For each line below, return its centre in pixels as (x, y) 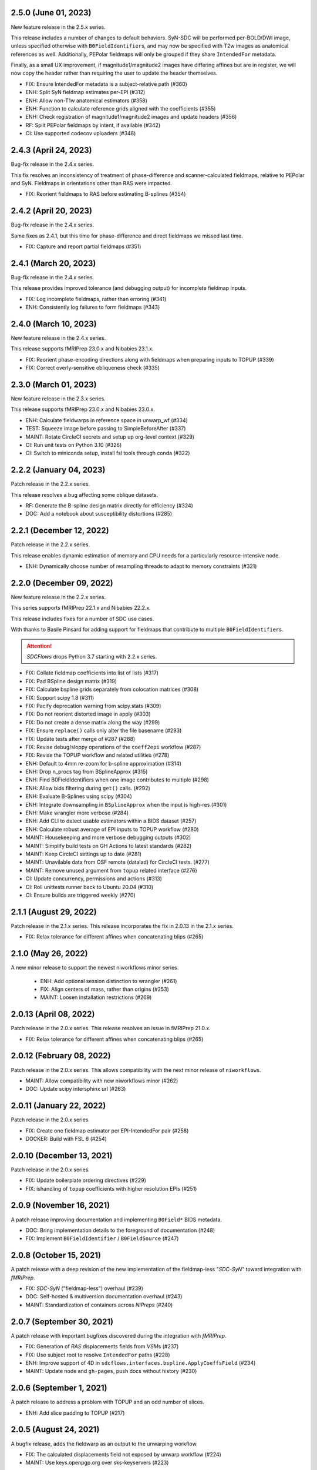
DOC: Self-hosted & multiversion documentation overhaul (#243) (104, 1297)
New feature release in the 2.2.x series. (58, 597)
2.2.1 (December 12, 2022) (60, 531)
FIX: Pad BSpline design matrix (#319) (71, 681)
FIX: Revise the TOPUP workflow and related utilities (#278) (97, 755)
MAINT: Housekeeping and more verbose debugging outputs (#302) (108, 837)
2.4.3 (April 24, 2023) (51, 150)
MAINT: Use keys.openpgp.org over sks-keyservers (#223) (97, 1463)
